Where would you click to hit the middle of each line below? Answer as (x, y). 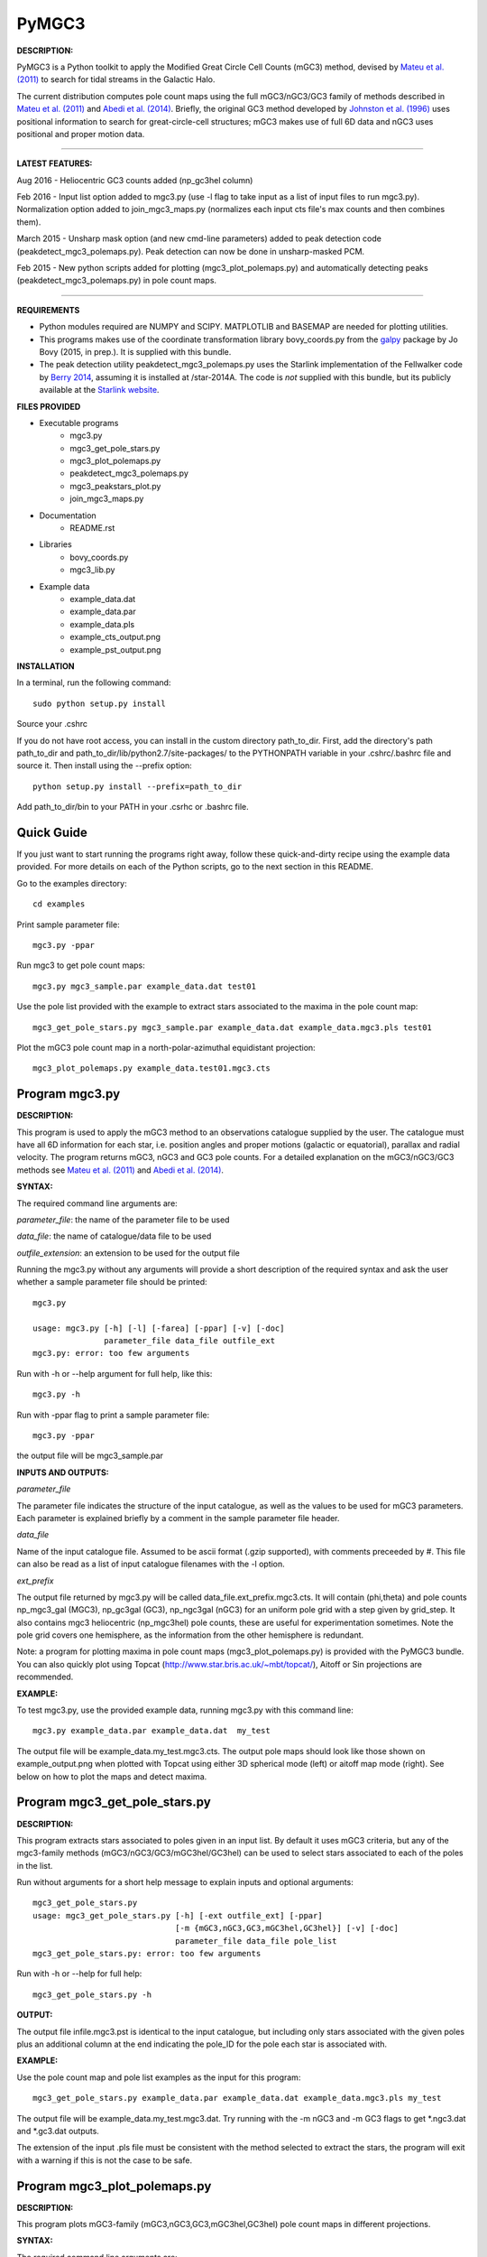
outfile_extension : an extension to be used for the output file (129, 1253)
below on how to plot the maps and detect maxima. (112, 1776)
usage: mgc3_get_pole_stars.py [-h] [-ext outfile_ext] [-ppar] (178, 1915)
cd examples (59, 904)
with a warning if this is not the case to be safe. (105, 2160)
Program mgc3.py (69, 1094)
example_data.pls (102, 624)
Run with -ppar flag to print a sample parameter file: (113, 1415)
